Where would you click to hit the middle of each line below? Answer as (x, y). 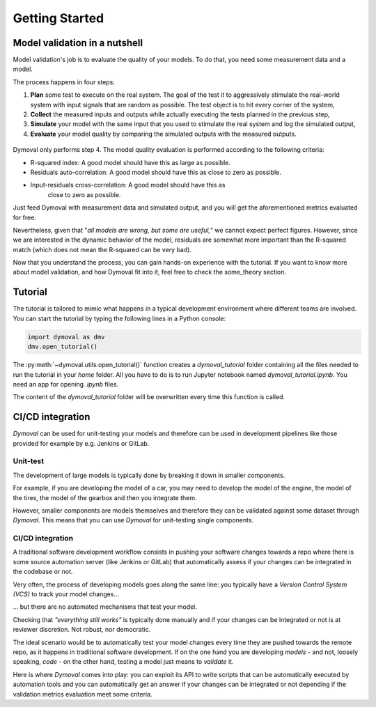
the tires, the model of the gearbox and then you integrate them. (105, 497)
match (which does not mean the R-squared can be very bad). (102, 249)
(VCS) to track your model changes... (66, 594)
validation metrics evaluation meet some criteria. (83, 694)
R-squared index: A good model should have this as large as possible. (131, 162)
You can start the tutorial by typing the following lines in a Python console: (119, 318)
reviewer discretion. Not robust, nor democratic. (82, 630)
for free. (24, 217)
